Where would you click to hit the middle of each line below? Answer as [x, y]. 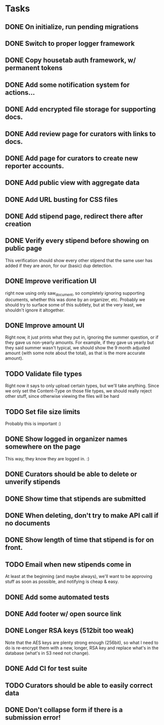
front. [14, 548]
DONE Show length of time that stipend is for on [80, 540]
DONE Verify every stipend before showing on [77, 241]
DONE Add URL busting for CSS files [62, 200]
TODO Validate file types [43, 374]
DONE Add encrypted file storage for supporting [81, 109]
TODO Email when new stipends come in [68, 564]
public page [24, 248]
